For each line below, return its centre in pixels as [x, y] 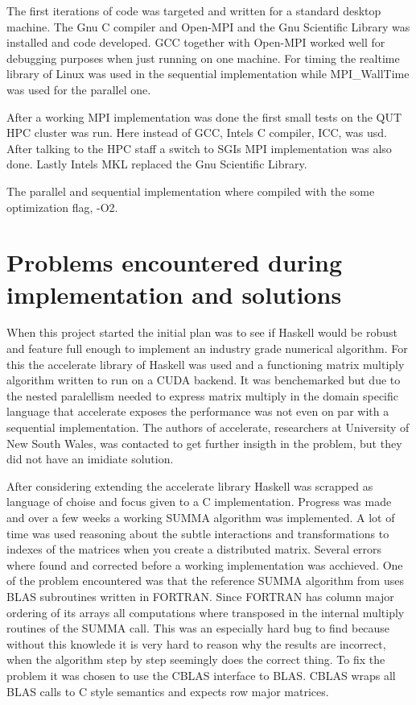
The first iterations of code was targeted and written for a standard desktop [194, 10]
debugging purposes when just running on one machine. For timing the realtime [203, 58]
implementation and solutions [174, 294]
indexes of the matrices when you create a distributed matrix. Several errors [194, 549]
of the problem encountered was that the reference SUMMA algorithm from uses [205, 581]
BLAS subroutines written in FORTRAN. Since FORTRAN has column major [200, 596]
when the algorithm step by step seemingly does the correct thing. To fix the [196, 659]
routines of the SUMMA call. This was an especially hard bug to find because [198, 628]
